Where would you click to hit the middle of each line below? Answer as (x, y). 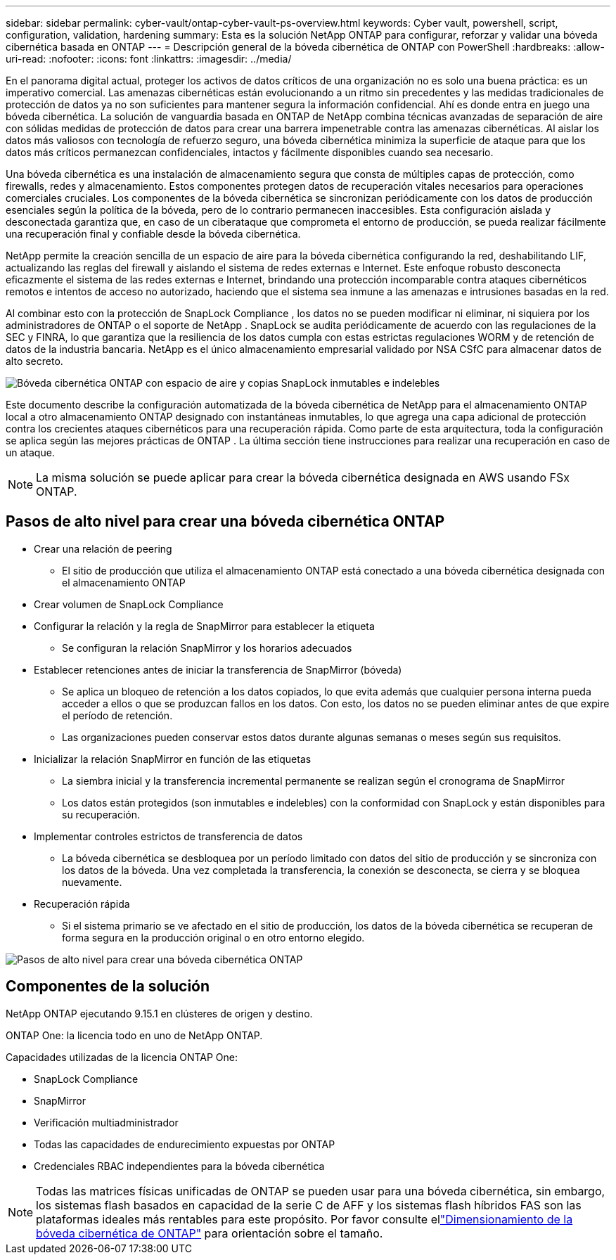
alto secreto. (34, 361)
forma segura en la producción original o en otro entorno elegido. (213, 937)
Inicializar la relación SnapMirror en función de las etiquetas (173, 759)
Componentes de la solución (108, 986)
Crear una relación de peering (103, 548)
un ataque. (30, 452)
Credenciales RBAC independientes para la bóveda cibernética (179, 1166)
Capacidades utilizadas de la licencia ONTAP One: (122, 1057)
